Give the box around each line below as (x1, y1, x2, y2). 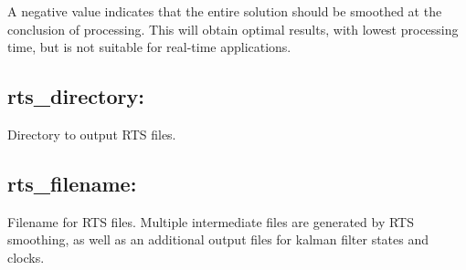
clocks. (7, 247, 45, 266)
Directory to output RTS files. (7, 124, 176, 143)
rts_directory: (7, 82, 144, 110)
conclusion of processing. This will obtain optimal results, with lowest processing (7, 19, 459, 38)
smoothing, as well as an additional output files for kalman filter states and (7, 230, 429, 249)
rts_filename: (7, 169, 137, 197)
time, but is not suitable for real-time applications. (7, 37, 291, 57)
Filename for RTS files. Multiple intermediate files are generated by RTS (7, 212, 415, 231)
